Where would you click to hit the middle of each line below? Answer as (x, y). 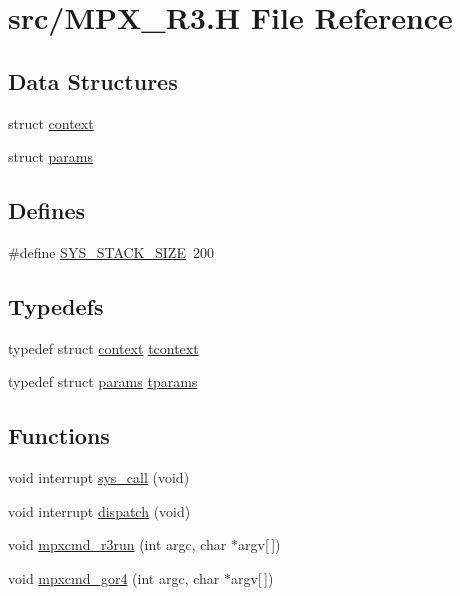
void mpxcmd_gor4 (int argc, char (114, 577)
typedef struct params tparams (103, 381)
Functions (59, 435)
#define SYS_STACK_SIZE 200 (111, 251)
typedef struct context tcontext (103, 347)
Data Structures (93, 80)
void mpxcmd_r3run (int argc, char (117, 544)
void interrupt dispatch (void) (99, 510)
